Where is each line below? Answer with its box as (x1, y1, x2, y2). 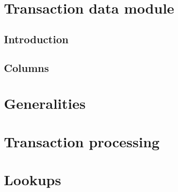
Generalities (4, 93, 86, 113)
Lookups (4, 169, 61, 189)
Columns (4, 60, 49, 75)
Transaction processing (4, 131, 160, 151)
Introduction (4, 31, 69, 46)
